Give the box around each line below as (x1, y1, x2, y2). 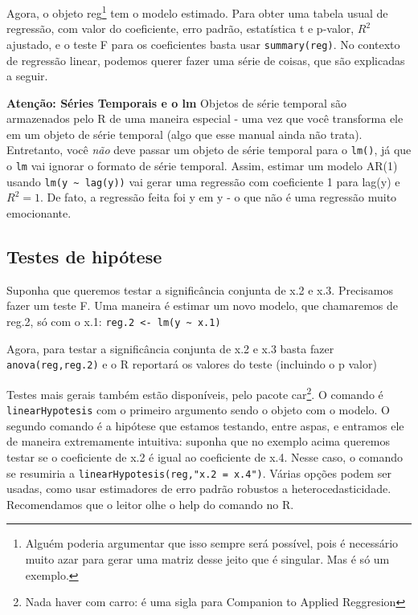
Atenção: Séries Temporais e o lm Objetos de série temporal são (6, 94, 347, 111)
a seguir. (6, 67, 48, 84)
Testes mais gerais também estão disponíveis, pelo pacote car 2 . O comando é (6, 383, 383, 402)
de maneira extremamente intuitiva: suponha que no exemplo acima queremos (6, 433, 391, 450)
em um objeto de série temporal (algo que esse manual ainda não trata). (6, 125, 363, 142)
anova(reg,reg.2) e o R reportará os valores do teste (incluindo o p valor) (6, 356, 377, 373)
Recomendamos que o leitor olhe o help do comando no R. (6, 495, 294, 512)
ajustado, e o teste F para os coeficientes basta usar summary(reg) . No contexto (6, 35, 400, 52)
